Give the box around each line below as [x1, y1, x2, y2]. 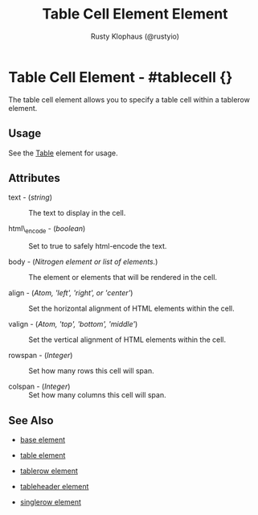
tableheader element [19, 481, 89, 491]
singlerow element [19, 496, 82, 507]
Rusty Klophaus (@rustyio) [91, 31, 179, 41]
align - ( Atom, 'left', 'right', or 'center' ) [8, 288, 133, 298]
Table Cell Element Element [42, 5, 228, 23]
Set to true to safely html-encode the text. [28, 241, 167, 251]
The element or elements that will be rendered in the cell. [28, 273, 218, 282]
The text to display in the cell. [28, 208, 126, 218]
